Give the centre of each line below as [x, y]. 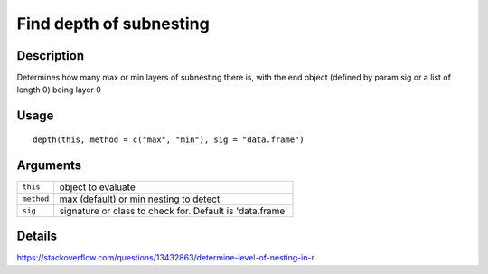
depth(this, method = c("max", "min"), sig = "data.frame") [169, 139]
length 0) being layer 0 [59, 90]
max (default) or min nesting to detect [140, 199]
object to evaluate [97, 187]
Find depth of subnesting [113, 24]
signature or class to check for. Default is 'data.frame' [174, 211]
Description [51, 56]
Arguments [49, 165]
